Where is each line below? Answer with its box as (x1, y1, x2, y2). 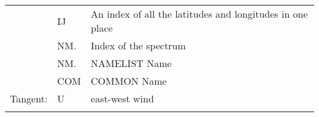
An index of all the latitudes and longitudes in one (91, 7, 308, 21)
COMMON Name (91, 74, 167, 88)
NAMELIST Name (91, 56, 172, 70)
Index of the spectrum (91, 38, 186, 52)
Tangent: (10, 91, 48, 105)
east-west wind (91, 91, 154, 105)
